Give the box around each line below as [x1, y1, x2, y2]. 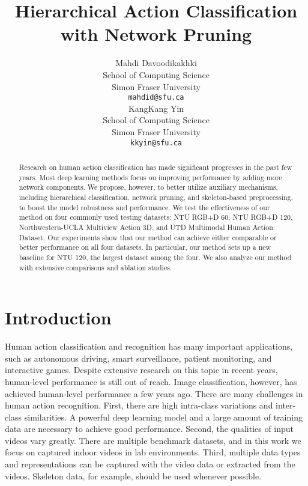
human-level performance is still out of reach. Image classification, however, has [5, 375, 297, 387]
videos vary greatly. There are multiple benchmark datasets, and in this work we [5, 434, 301, 446]
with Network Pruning [60, 22, 252, 46]
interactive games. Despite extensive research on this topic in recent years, [5, 363, 278, 376]
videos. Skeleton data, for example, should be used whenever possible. [5, 469, 262, 482]
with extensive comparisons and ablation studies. [19, 262, 172, 272]
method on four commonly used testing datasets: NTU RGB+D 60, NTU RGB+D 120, [19, 212, 293, 222]
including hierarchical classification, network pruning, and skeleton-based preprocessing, [19, 192, 293, 202]
